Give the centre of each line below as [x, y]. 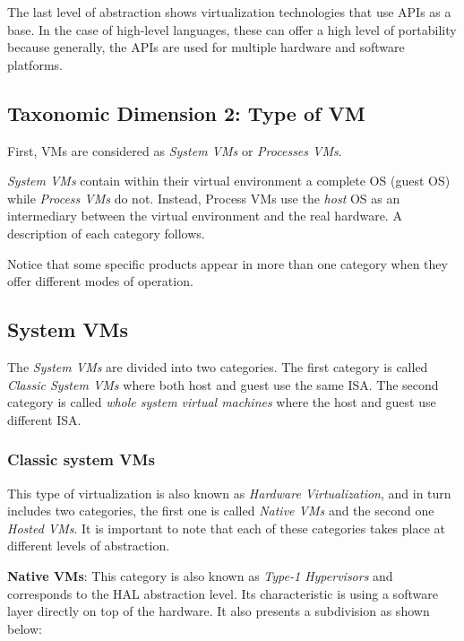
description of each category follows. [106, 233]
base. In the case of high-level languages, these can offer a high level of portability [232, 29]
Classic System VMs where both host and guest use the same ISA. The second [223, 384]
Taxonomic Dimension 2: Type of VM [186, 113]
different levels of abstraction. [89, 546]
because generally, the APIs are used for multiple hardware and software [206, 47]
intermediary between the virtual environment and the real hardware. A [205, 216]
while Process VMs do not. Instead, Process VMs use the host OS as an [204, 198]
